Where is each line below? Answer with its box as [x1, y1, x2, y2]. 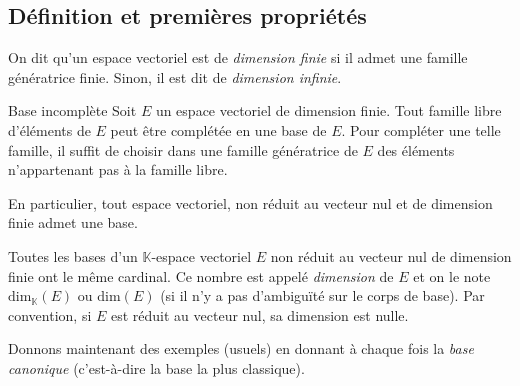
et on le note [413, 265, 491, 286]
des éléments [377, 139, 455, 160]
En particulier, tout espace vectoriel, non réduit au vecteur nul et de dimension [8, 192, 493, 213]
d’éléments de [8, 119, 91, 140]
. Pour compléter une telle [341, 119, 501, 140]
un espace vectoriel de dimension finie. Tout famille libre [155, 100, 502, 121]
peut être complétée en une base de [110, 119, 327, 140]
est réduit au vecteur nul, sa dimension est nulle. [110, 304, 409, 325]
